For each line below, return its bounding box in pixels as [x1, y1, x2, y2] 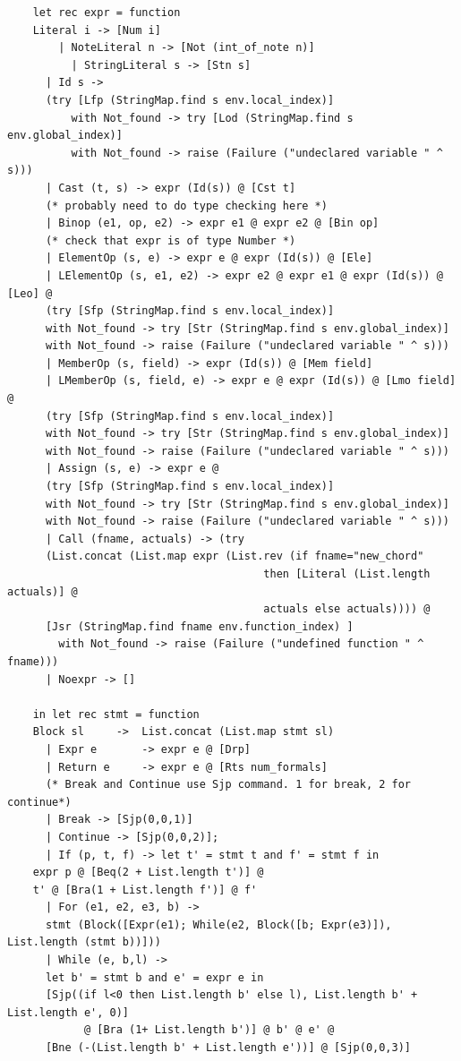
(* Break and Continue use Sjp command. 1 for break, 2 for [45, 778, 412, 791]
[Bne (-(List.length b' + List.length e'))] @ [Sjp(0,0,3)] [45, 1041, 412, 1055]
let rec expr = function [32, 6, 181, 19]
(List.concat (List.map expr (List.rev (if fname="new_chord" [45, 550, 424, 563]
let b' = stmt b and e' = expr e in [45, 971, 264, 984]
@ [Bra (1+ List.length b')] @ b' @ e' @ [83, 1023, 335, 1037]
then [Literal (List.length [263, 568, 431, 580]
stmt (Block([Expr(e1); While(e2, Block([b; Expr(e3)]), [45, 918, 392, 931]
